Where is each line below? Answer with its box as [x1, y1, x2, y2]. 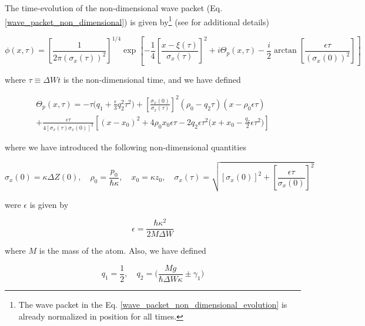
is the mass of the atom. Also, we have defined [39, 244, 206, 257]
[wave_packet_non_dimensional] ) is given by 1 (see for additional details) [5, 14, 269, 28]
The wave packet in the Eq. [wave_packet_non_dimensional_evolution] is [18, 298, 287, 311]
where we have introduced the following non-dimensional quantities [5, 140, 246, 153]
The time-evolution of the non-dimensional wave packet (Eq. [5, 2, 223, 14]
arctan [273, 46, 297, 55]
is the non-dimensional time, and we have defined [63, 73, 241, 85]
